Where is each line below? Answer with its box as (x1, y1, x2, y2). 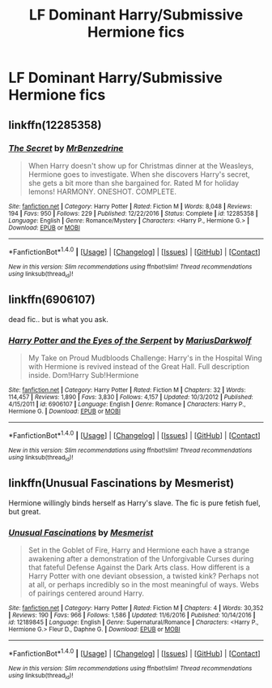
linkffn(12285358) (8, 118, 102, 131)
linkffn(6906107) (8, 293, 96, 307)
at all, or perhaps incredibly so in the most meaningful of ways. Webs (28, 580, 259, 590)
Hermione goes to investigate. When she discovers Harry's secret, (28, 169, 251, 179)
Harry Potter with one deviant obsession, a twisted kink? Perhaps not (28, 571, 259, 581)
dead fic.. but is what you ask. (8, 314, 109, 324)
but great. (8, 506, 41, 516)
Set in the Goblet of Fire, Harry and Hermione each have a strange (28, 545, 249, 555)
